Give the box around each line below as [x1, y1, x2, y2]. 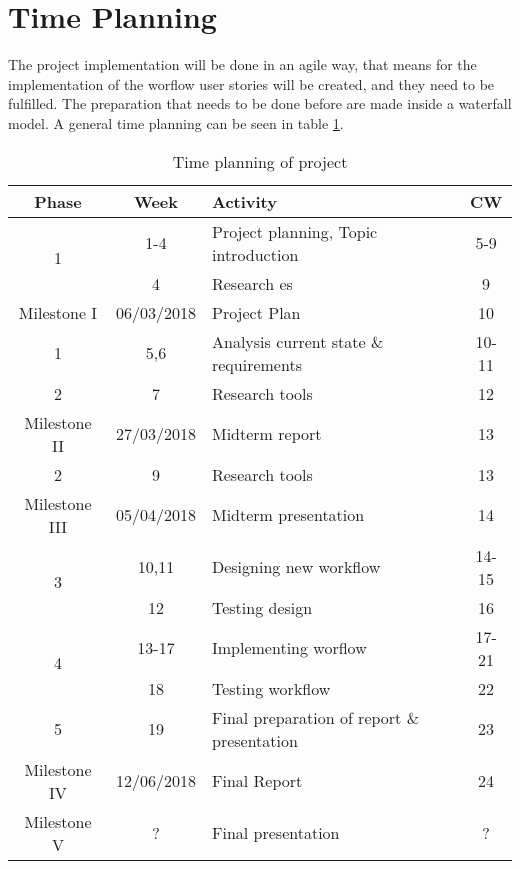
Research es [211, 271, 293, 295]
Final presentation [211, 821, 340, 844]
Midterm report [211, 422, 322, 445]
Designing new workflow [211, 555, 381, 578]
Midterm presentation [211, 503, 365, 526]
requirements [211, 352, 302, 376]
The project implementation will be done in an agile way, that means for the [8, 54, 477, 75]
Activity [211, 189, 277, 213]
